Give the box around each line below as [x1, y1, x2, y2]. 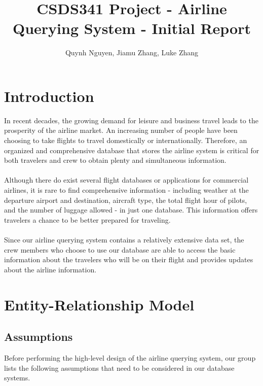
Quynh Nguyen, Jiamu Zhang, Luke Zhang [65, 47, 199, 58]
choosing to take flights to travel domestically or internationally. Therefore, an [4, 135, 247, 146]
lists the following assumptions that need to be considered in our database [4, 362, 235, 373]
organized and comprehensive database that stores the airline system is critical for [4, 145, 259, 155]
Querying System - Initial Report [12, 18, 251, 39]
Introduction [4, 85, 94, 106]
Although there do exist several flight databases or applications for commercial [4, 174, 249, 185]
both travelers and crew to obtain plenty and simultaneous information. [4, 155, 227, 165]
